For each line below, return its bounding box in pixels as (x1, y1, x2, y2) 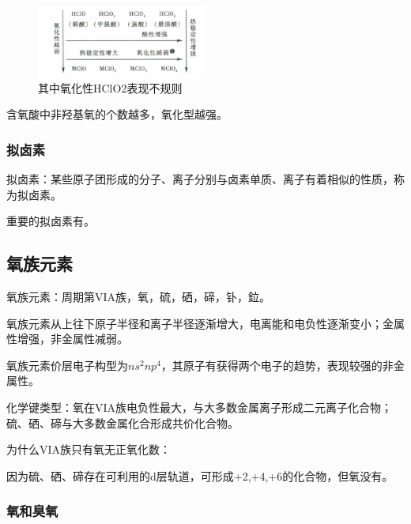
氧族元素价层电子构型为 (6, 356, 128, 373)
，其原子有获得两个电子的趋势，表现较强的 (160, 356, 383, 373)
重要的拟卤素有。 (6, 213, 95, 229)
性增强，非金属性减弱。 (6, 330, 128, 347)
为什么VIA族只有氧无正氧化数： (6, 441, 172, 458)
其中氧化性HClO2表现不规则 (38, 79, 183, 96)
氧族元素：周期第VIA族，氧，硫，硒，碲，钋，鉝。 (6, 288, 271, 304)
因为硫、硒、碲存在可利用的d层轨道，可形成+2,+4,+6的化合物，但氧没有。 (6, 467, 394, 484)
